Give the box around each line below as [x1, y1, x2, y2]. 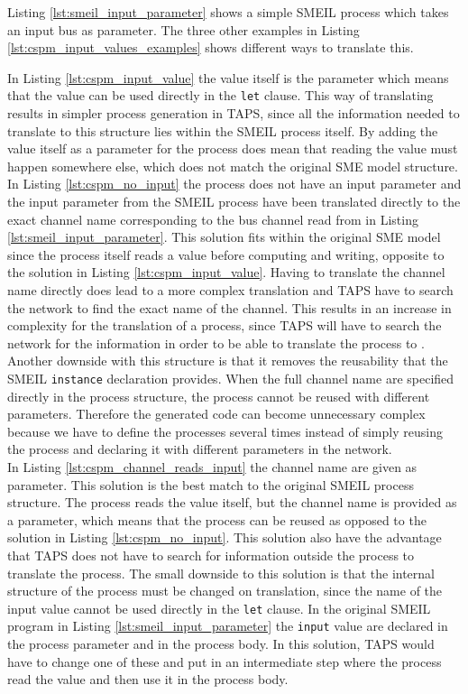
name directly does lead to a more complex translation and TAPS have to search [7, 280, 454, 299]
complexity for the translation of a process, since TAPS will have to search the [7, 316, 442, 335]
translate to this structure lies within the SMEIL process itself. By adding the [7, 121, 438, 140]
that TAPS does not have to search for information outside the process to [7, 545, 415, 564]
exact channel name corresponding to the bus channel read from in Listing [7, 209, 418, 228]
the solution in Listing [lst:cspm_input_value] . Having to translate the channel [7, 263, 445, 282]
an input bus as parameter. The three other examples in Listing [7, 20, 360, 39]
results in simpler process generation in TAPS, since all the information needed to [7, 104, 460, 123]
